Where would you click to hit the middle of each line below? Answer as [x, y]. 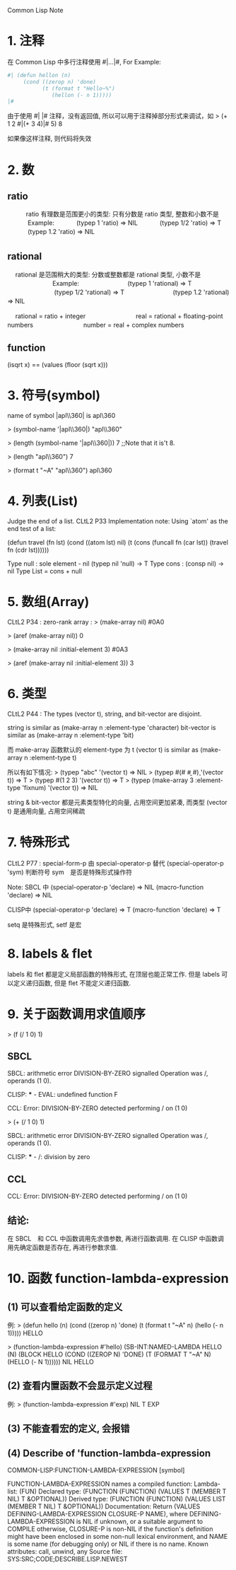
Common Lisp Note [35, 10]
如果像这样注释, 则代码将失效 [49, 139]
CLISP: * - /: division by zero [49, 1157]
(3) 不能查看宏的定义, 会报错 [69, 1429]
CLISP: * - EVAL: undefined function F [63, 1095]
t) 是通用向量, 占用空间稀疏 [46, 811]
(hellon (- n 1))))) [82, 95]
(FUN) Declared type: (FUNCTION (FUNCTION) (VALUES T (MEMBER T [123, 1491]
